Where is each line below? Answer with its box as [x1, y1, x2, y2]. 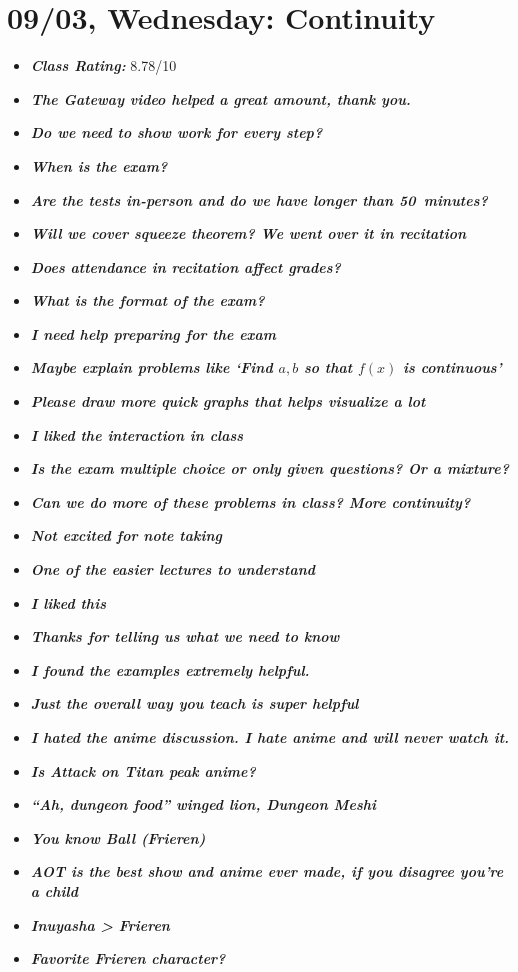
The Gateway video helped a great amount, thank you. [30, 88, 411, 109]
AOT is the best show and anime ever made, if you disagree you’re [30, 861, 504, 882]
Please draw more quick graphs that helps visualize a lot [30, 391, 426, 412]
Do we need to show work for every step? [30, 122, 323, 143]
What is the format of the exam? [30, 290, 265, 311]
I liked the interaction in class [30, 424, 244, 445]
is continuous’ [403, 357, 502, 378]
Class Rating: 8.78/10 [30, 55, 177, 76]
